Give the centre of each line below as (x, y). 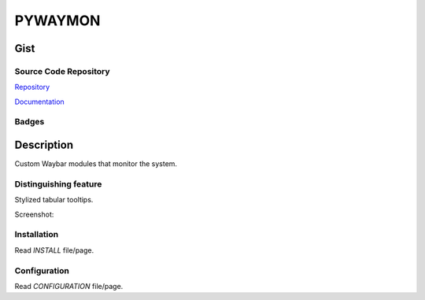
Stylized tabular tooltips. (54, 200)
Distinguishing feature (58, 183)
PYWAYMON (57, 20)
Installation (37, 235)
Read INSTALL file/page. (54, 250)
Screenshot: (34, 214)
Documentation (39, 102)
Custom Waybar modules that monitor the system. (96, 164)
